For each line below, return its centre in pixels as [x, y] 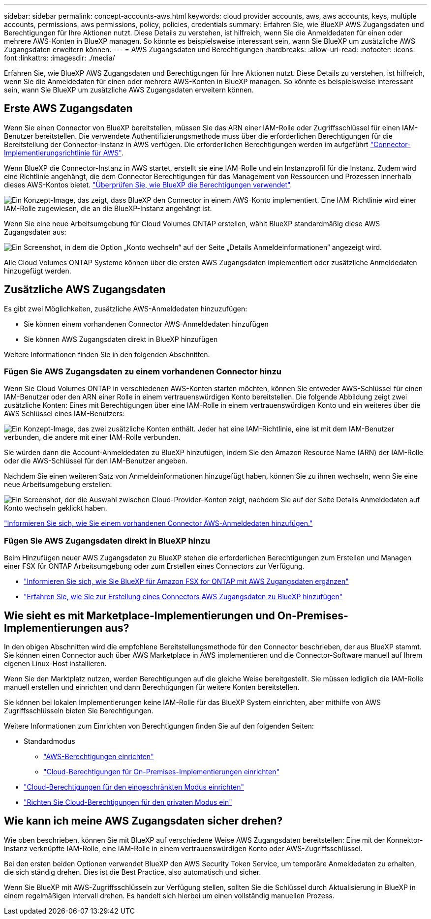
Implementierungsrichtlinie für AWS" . [64, 153]
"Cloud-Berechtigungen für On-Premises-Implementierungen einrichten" [161, 772]
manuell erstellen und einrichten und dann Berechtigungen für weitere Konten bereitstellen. [152, 687]
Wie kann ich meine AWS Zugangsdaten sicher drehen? [143, 821]
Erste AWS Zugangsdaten [68, 109]
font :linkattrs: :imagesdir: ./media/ [60, 58]
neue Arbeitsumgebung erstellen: [58, 485]
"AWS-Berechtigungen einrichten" [99, 757]
